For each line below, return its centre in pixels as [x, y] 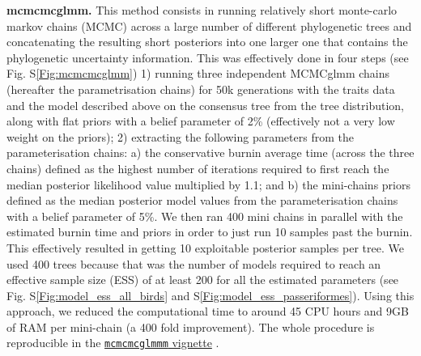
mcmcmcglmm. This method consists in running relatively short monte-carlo [202, 10]
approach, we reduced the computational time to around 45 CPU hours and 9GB [208, 311]
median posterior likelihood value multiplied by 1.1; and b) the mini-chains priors [208, 184]
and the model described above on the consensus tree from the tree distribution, [205, 105]
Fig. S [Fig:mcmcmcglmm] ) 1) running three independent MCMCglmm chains [198, 73]
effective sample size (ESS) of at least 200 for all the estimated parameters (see [203, 280]
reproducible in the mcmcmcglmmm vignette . [113, 343]
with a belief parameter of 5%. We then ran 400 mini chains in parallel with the [205, 216]
